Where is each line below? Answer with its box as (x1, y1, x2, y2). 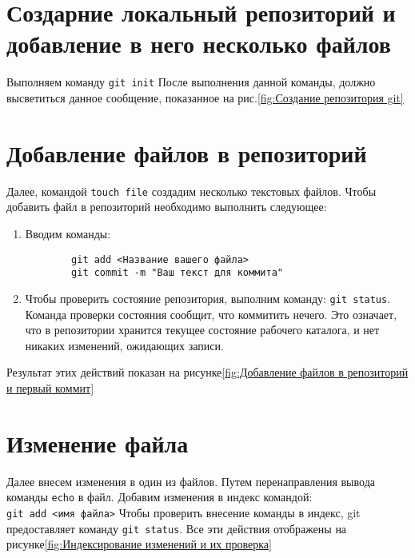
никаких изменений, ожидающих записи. (25, 337, 224, 353)
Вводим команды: (25, 225, 111, 241)
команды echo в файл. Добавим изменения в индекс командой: (6, 488, 313, 505)
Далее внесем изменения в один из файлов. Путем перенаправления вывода (6, 472, 375, 489)
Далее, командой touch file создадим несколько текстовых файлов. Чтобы (6, 182, 377, 199)
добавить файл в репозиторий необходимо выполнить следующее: (6, 198, 327, 215)
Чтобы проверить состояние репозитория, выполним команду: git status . (25, 289, 391, 306)
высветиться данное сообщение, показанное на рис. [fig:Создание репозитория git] (6, 89, 404, 106)
